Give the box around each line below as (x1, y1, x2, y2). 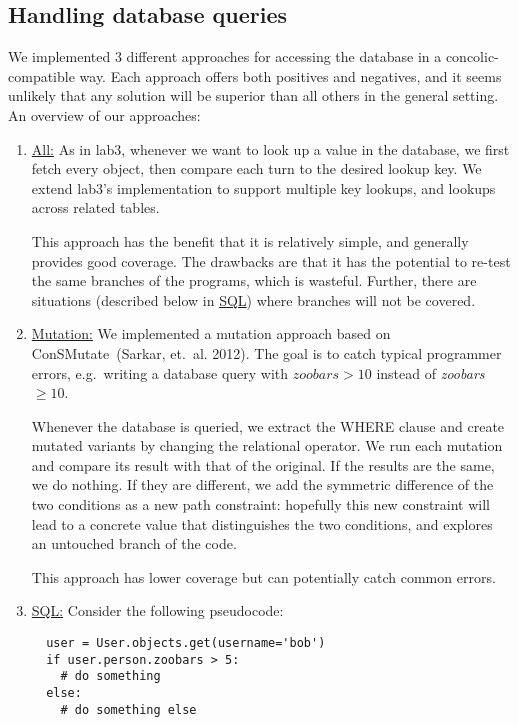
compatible (8, 65, 75, 86)
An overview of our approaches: (8, 104, 201, 125)
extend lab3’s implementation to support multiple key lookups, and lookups (31, 177, 496, 198)
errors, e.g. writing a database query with (31, 362, 289, 383)
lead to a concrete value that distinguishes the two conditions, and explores (31, 513, 493, 534)
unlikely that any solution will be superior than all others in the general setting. (8, 85, 499, 106)
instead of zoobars (376, 362, 485, 383)
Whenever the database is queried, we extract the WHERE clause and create (31, 415, 505, 436)
